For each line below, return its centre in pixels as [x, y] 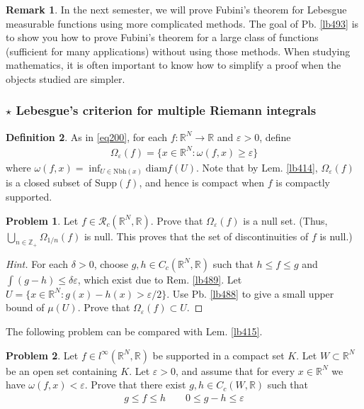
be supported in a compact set [218, 355]
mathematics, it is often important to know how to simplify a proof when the [174, 65]
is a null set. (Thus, [285, 220]
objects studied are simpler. [66, 78]
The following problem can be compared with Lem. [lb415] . [134, 331]
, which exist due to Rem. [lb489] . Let [160, 279]
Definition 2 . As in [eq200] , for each [87, 136]
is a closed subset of [49, 183]
